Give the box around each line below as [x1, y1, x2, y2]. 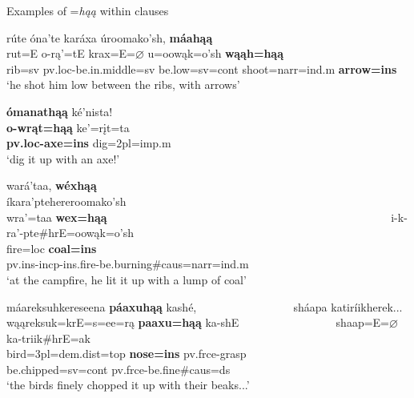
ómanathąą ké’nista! [6, 103, 113, 119]
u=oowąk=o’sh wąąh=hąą [147, 45, 283, 62]
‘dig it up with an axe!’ [6, 150, 120, 167]
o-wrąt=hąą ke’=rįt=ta [6, 119, 130, 135]
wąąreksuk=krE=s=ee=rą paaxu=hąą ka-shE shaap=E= [6, 314, 389, 331]
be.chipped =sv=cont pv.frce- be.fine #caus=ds [6, 360, 231, 377]
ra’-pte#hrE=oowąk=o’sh [6, 224, 135, 241]
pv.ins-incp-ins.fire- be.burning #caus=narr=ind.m [6, 255, 249, 272]
